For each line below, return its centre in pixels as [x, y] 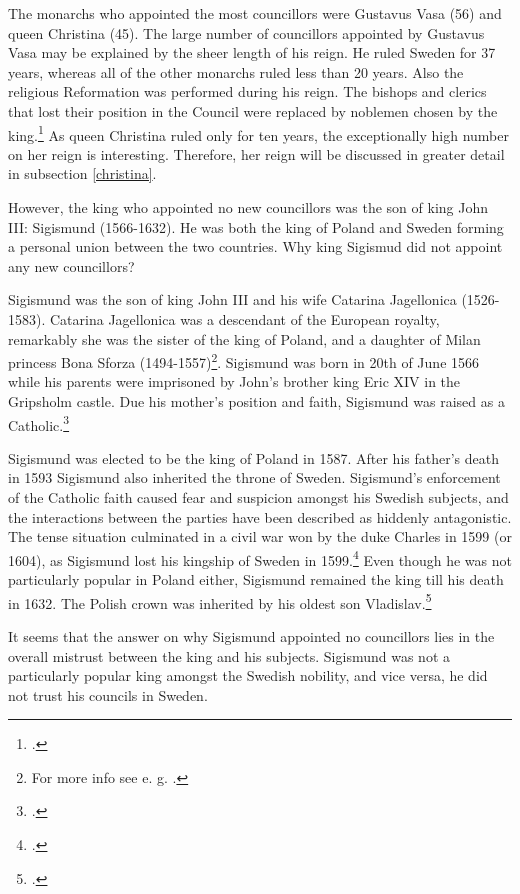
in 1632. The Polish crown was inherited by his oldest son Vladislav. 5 [220, 601]
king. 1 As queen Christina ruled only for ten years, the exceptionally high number [258, 133]
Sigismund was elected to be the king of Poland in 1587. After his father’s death [253, 457]
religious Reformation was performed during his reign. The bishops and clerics [247, 91]
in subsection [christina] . [82, 173]
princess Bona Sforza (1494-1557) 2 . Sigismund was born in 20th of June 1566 [244, 360]
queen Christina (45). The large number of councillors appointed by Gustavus [246, 32]
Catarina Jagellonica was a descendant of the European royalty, [244, 318]
